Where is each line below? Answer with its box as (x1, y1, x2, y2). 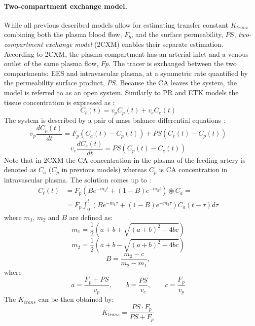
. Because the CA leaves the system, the (115, 77, 237, 88)
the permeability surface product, (4, 77, 105, 88)
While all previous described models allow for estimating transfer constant (4, 19, 228, 30)
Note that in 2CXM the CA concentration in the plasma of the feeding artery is (4, 154, 246, 165)
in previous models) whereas (61, 164, 147, 175)
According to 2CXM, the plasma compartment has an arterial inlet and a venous (4, 48, 249, 59)
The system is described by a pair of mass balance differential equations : (4, 114, 225, 125)
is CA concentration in (159, 164, 228, 175)
